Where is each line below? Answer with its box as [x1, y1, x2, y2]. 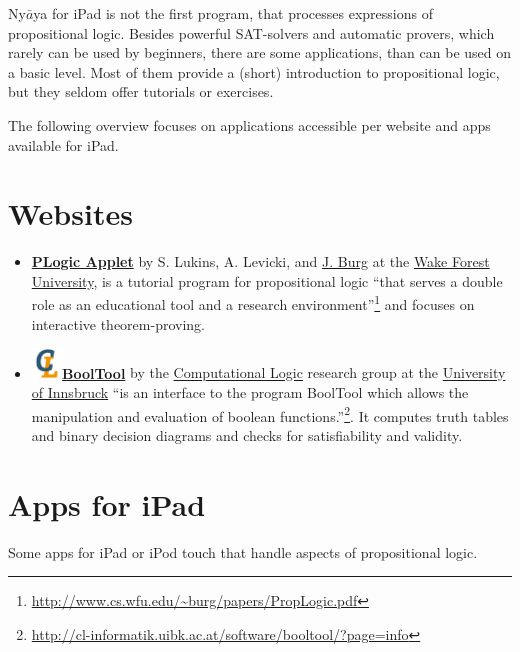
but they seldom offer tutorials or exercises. [8, 81, 274, 102]
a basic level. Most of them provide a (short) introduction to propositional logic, [8, 61, 500, 82]
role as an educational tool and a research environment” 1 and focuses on [31, 291, 475, 315]
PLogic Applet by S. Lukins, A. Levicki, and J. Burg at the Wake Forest [31, 251, 490, 272]
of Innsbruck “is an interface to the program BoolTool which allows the [31, 382, 469, 403]
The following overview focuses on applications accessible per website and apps [8, 114, 491, 135]
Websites [8, 193, 133, 234]
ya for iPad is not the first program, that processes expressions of [33, 3, 433, 23]
